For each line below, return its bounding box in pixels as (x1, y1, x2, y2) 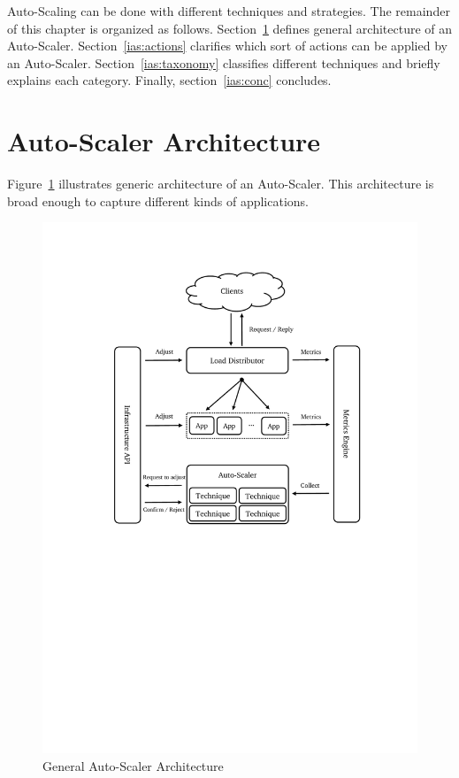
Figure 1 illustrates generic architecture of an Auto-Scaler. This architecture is (7, 174, 434, 193)
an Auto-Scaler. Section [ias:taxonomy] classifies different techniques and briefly (7, 53, 440, 72)
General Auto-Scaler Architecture (42, 756, 224, 774)
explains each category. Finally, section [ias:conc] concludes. (7, 71, 332, 89)
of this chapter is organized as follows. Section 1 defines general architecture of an (7, 19, 453, 37)
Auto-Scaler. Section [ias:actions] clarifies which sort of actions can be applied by (7, 36, 448, 55)
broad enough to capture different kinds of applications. (7, 191, 309, 210)
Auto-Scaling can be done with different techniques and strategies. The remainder (7, 2, 450, 19)
